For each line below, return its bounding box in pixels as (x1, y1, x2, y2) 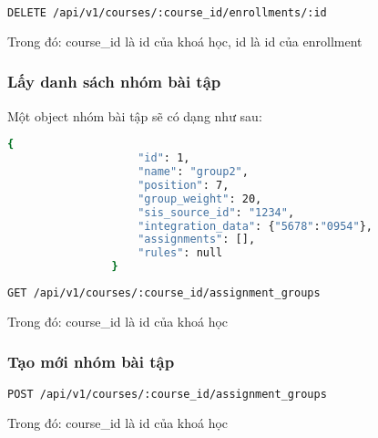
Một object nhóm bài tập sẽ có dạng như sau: (7, 106, 262, 125)
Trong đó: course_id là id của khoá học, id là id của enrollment (7, 31, 363, 50)
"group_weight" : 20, (138, 192, 262, 205)
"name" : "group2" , (138, 165, 249, 179)
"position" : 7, (138, 178, 230, 192)
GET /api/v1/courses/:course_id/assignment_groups (7, 287, 321, 300)
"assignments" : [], (138, 233, 256, 246)
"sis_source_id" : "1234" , (138, 205, 295, 219)
